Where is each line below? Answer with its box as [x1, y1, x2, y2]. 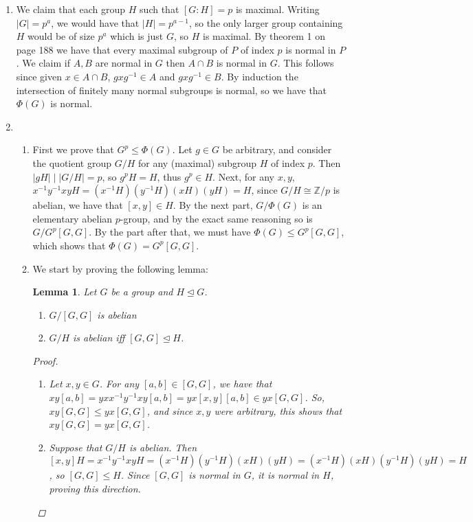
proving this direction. [49, 481, 141, 496]
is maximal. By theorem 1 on [203, 29, 326, 43]
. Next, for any [212, 169, 274, 183]
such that [140, 2, 179, 16]
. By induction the [221, 69, 298, 83]
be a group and [111, 284, 173, 299]
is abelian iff [73, 330, 125, 345]
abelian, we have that [32, 198, 123, 212]
